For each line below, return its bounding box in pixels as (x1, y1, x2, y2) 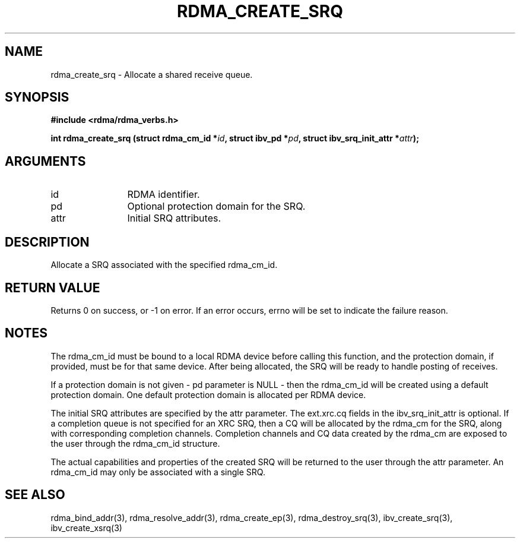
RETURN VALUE (5, 280, 100, 295)
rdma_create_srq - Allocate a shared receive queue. (50, 69, 253, 80)
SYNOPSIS (5, 90, 69, 105)
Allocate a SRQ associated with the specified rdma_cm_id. (50, 260, 278, 270)
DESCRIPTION (5, 234, 90, 250)
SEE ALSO (5, 487, 65, 503)
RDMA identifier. (127, 188, 200, 201)
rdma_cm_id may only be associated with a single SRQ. (50, 466, 265, 477)
